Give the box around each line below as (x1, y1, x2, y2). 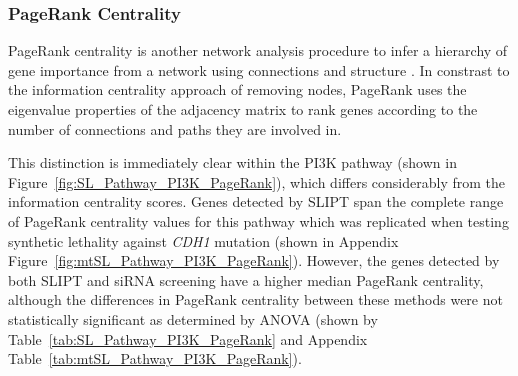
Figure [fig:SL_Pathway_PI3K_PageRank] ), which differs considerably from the (8, 171, 505, 192)
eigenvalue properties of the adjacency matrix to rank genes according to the (8, 99, 478, 119)
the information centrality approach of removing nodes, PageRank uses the (8, 79, 467, 100)
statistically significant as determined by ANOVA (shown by (8, 308, 378, 329)
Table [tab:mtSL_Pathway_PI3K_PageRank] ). (8, 348, 302, 369)
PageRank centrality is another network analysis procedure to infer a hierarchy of (8, 40, 508, 61)
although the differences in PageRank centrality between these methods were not (8, 289, 503, 310)
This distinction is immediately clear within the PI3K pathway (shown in (8, 152, 457, 173)
